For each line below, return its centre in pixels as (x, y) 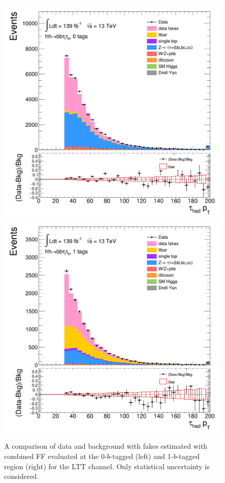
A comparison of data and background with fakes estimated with (106, 446)
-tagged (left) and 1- (142, 456)
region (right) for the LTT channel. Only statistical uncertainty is (107, 466)
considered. (21, 476)
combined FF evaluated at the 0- (56, 456)
